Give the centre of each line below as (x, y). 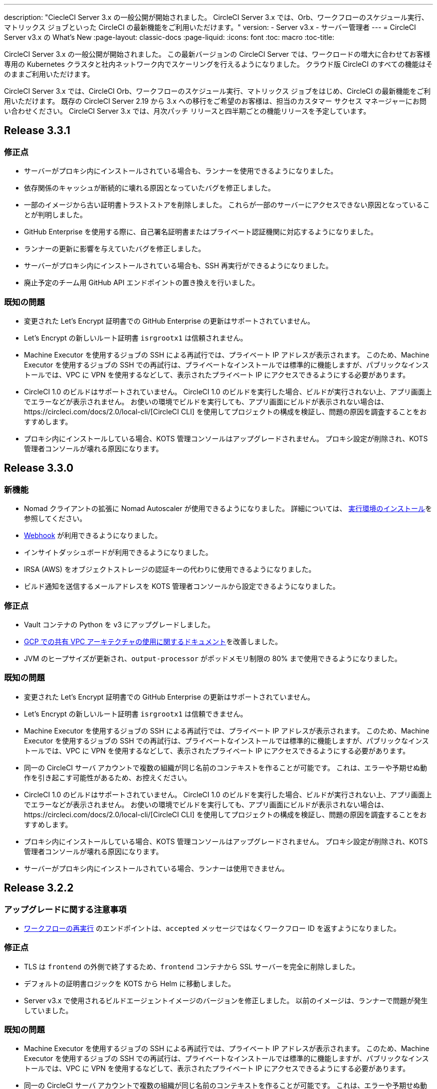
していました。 (48, 1010)
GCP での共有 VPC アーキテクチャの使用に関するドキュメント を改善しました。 (153, 641)
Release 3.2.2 (39, 888)
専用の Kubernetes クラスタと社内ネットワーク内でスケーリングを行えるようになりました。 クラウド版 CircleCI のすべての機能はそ (218, 64)
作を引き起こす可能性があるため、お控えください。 (108, 777)
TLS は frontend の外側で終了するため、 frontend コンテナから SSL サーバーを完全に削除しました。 (192, 966)
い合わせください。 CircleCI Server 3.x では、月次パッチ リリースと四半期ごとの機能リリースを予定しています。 (187, 111)
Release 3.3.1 (37, 131)
